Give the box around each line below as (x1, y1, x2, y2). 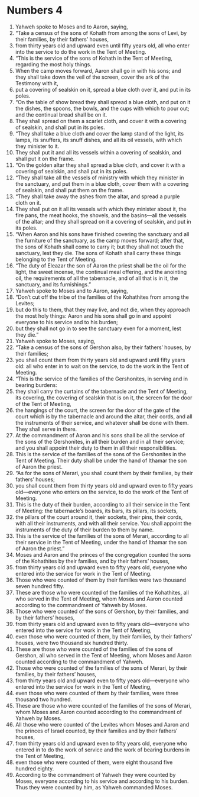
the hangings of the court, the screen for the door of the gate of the (15, 406, 180, 414)
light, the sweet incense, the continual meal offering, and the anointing (15, 268, 187, 275)
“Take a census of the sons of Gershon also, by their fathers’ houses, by (15, 344, 191, 351)
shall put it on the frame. (15, 155, 75, 162)
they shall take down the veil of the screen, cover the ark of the (15, 73, 169, 80)
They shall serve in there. (15, 425, 77, 433)
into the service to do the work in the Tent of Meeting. (15, 48, 146, 55)
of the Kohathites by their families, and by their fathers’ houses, (15, 557, 170, 564)
